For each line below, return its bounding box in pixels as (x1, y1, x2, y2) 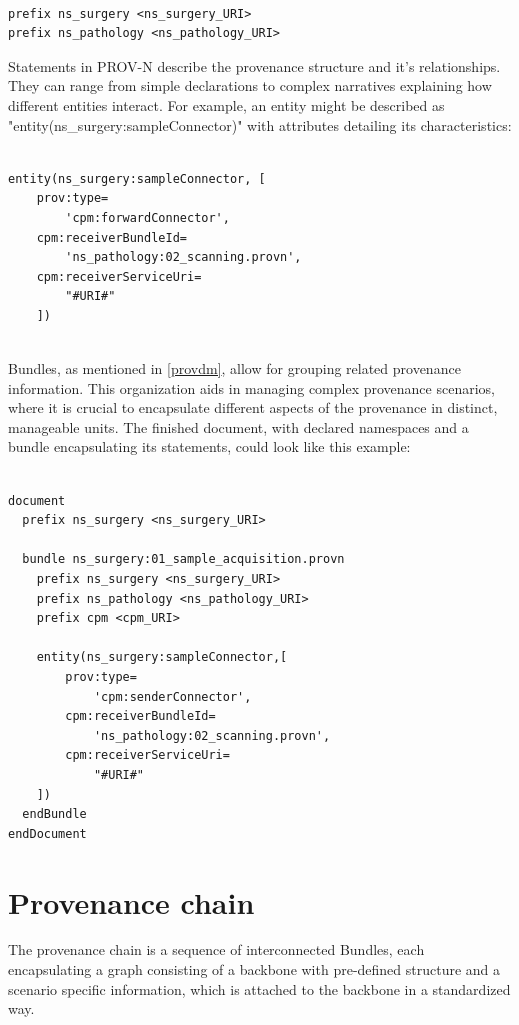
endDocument (8, 826, 87, 841)
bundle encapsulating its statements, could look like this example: (8, 436, 411, 457)
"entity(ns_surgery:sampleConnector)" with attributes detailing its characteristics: (8, 114, 512, 135)
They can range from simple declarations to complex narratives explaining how (8, 75, 492, 96)
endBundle (22, 807, 87, 822)
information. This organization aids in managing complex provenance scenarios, (8, 377, 495, 398)
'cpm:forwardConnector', (65, 210, 230, 225)
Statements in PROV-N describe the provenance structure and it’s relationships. (8, 55, 501, 76)
